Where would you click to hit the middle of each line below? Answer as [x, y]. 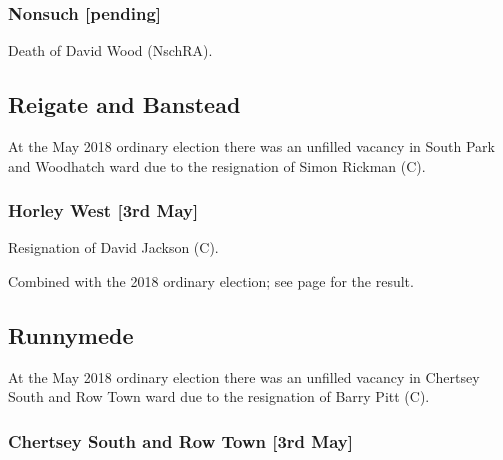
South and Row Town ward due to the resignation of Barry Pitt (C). [219, 396]
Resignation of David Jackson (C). [113, 247]
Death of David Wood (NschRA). [110, 50]
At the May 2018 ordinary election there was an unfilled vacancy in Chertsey [244, 376]
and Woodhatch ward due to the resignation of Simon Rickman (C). [217, 165]
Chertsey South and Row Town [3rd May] [180, 440]
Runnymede [71, 335]
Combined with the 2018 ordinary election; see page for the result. [211, 281]
